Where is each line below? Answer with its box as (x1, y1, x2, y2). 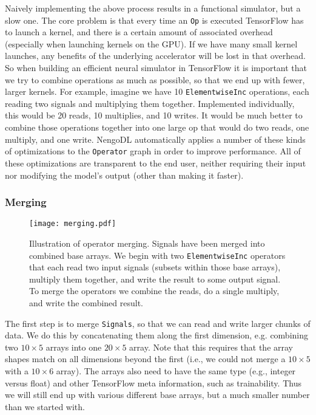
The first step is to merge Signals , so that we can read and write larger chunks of (5, 317, 311, 329)
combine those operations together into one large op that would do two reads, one (5, 121, 309, 134)
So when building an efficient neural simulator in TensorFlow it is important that (5, 61, 308, 74)
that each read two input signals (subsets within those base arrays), (29, 261, 281, 273)
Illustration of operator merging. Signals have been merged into (29, 236, 265, 249)
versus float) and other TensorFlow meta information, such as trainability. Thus (5, 376, 301, 389)
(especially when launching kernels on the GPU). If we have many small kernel (5, 37, 298, 50)
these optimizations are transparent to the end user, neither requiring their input (5, 156, 306, 169)
